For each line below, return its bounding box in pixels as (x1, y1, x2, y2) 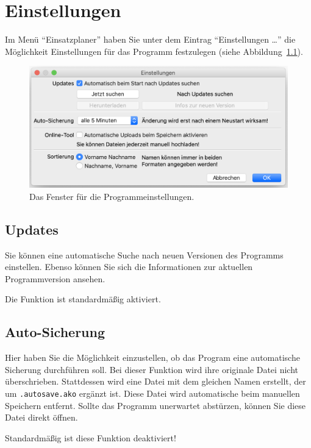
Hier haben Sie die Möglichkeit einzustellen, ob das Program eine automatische (5, 351, 300, 364)
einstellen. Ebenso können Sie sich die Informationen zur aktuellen (5, 260, 253, 273)
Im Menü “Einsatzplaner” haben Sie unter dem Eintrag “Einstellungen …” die (5, 33, 296, 46)
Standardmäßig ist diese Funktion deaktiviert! (5, 431, 176, 444)
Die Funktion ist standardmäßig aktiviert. (5, 293, 161, 305)
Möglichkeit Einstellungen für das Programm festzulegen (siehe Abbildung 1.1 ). (5, 44, 303, 57)
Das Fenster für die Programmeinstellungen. (29, 190, 195, 202)
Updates (5, 219, 59, 238)
